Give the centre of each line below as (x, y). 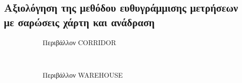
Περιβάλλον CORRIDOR (79, 42)
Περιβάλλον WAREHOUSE (83, 75)
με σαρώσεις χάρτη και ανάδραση (79, 22)
